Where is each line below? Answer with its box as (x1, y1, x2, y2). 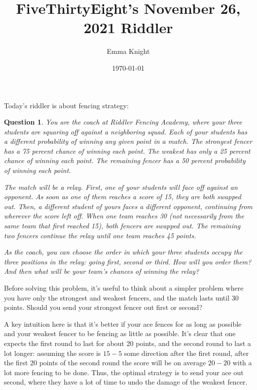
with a (232, 357, 252, 368)
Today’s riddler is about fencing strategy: (4, 100, 129, 110)
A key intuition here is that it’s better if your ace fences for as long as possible (4, 318, 242, 329)
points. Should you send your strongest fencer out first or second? (4, 302, 203, 312)
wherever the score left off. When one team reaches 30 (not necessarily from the (4, 211, 244, 221)
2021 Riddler (83, 17, 173, 38)
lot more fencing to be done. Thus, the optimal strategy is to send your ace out (4, 367, 244, 377)
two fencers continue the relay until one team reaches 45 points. (4, 230, 196, 240)
